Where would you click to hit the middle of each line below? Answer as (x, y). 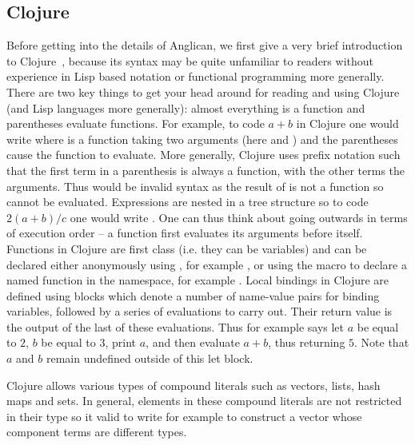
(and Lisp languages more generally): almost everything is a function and (186, 107)
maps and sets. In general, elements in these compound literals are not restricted (204, 401)
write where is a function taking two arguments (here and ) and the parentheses (202, 139)
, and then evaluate (193, 342)
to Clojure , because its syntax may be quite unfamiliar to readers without (190, 60)
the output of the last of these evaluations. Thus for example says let (176, 326)
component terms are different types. (97, 432)
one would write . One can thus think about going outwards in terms (239, 217)
